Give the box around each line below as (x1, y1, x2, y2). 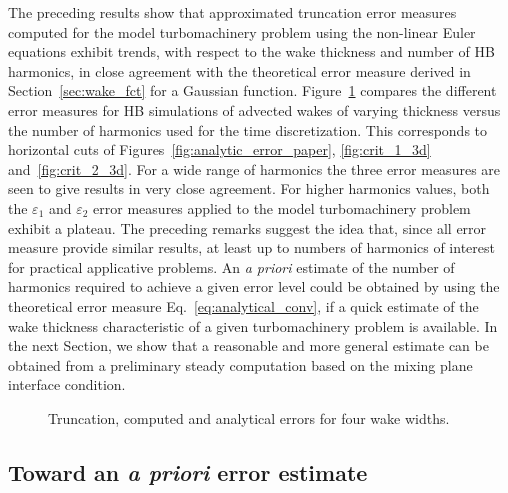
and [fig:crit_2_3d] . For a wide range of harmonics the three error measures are (8, 158, 501, 179)
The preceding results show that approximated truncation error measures (8, 2, 457, 22)
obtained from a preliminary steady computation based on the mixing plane (8, 354, 473, 375)
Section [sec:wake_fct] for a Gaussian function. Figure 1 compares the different (8, 80, 497, 101)
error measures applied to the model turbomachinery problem (93, 197, 471, 218)
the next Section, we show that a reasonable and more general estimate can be (8, 335, 489, 356)
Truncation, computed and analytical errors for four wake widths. (48, 407, 450, 428)
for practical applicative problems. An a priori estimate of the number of (8, 256, 455, 277)
